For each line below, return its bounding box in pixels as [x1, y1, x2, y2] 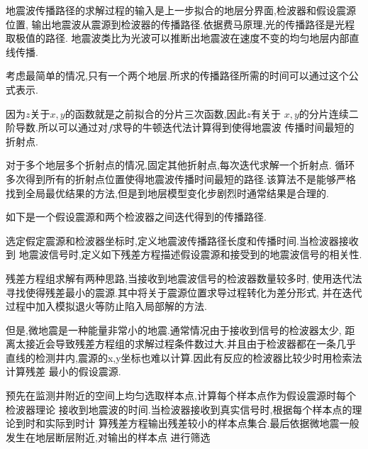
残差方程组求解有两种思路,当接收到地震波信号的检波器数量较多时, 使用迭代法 [6, 270, 362, 285]
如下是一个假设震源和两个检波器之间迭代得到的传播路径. [6, 209, 267, 224]
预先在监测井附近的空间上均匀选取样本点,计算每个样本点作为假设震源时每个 [6, 388, 356, 403]
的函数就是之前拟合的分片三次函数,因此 [65, 106, 247, 121]
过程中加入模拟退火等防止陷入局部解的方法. [6, 299, 207, 314]
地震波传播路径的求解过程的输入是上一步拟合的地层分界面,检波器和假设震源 [6, 3, 356, 17]
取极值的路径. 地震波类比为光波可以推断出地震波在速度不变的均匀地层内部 [6, 31, 350, 45]
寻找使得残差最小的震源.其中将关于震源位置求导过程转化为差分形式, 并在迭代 [6, 284, 362, 299]
